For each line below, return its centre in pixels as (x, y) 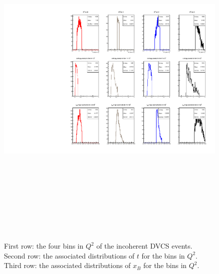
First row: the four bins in (44, 246)
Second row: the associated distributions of (69, 255)
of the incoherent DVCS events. (144, 246)
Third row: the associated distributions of (67, 265)
